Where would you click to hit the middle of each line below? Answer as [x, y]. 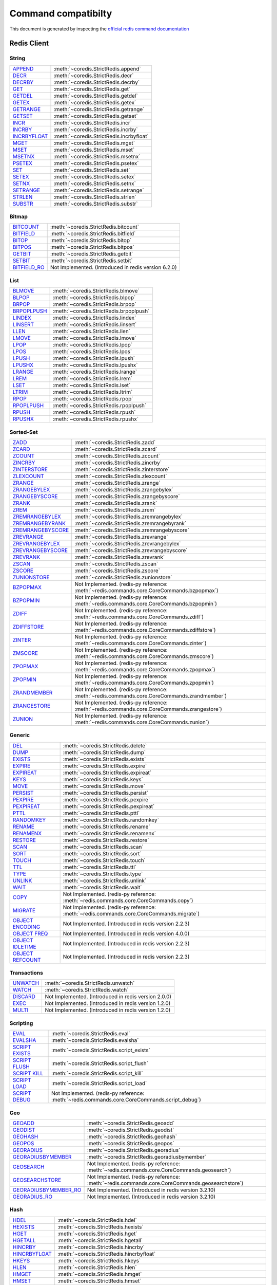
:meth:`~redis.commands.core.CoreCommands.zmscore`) [144, 656]
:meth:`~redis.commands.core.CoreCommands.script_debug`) [126, 1100]
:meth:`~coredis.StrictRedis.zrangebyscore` [127, 496]
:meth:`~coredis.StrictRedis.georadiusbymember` [147, 1156]
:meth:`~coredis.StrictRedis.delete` [105, 745]
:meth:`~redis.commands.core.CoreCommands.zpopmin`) [144, 683]
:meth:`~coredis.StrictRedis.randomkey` [111, 820]
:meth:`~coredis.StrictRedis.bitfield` [93, 234]
